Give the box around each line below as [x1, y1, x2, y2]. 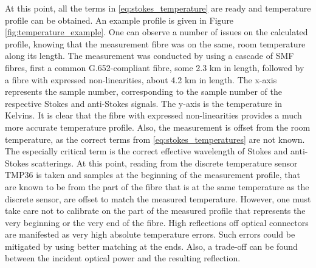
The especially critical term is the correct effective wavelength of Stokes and [5, 145, 288, 157]
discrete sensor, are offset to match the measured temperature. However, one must [5, 192, 311, 205]
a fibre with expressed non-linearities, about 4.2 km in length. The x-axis [5, 73, 277, 86]
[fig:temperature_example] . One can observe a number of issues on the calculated [5, 26, 308, 38]
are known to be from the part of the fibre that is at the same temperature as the [5, 180, 309, 193]
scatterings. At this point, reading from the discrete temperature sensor [31, 156, 298, 169]
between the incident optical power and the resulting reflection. [5, 252, 241, 264]
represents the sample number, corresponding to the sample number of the [5, 85, 282, 98]
